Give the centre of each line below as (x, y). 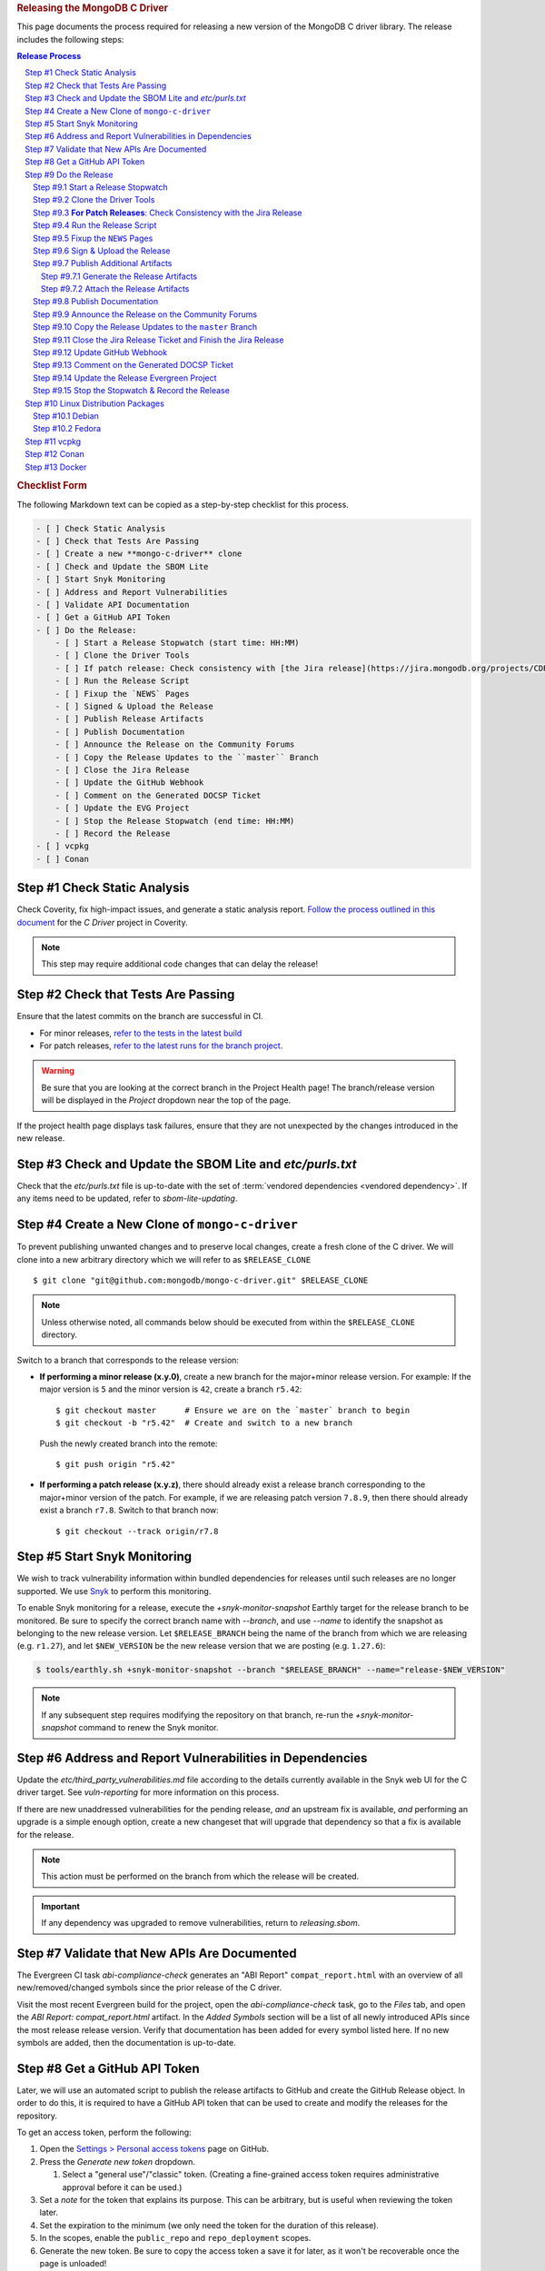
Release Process (49, 56)
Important (61, 1906)
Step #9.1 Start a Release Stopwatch (100, 187)
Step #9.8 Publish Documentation (96, 302)
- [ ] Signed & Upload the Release (134, 707)
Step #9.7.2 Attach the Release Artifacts (115, 289)
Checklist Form (52, 486)
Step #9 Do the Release (69, 174)
